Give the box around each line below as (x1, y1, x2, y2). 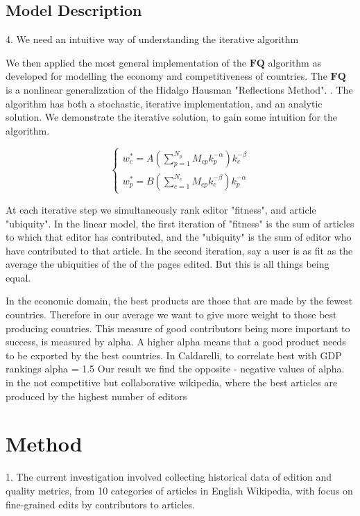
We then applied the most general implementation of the (6, 55, 247, 69)
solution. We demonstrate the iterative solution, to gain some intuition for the (6, 110, 338, 124)
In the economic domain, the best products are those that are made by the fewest (6, 293, 353, 308)
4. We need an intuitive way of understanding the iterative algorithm (6, 32, 299, 46)
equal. (6, 270, 31, 284)
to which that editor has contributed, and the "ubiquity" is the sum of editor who (6, 230, 352, 244)
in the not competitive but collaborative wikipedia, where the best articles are (6, 375, 338, 390)
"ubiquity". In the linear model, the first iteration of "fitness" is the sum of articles (6, 216, 354, 230)
